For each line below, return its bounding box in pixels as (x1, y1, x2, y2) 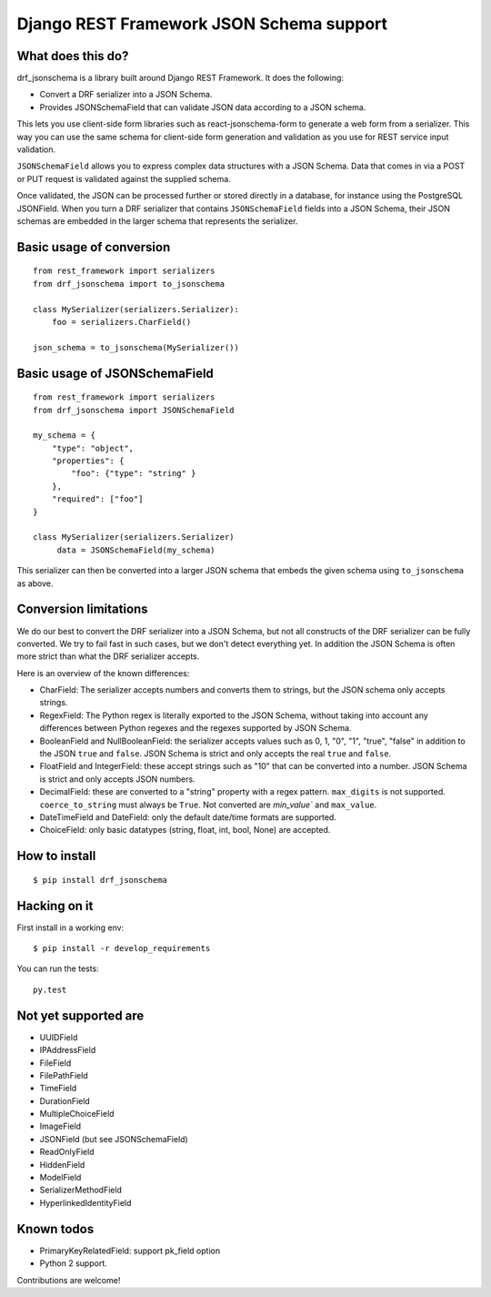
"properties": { (51, 456, 125, 466)
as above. (16, 578, 54, 589)
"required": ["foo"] (51, 494, 144, 504)
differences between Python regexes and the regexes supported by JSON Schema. (39, 723, 352, 734)
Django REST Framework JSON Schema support (16, 14, 388, 34)
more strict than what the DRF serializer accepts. (16, 651, 200, 662)
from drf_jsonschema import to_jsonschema (33, 279, 225, 289)
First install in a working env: (16, 922, 125, 933)
